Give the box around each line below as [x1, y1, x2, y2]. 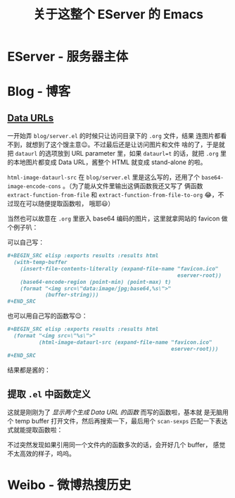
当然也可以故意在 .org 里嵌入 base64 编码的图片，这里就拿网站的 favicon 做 [7, 214, 228, 223]
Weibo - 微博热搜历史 [7, 477, 132, 493]
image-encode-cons [7, 183, 61, 190]
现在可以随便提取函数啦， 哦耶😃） [13, 199, 115, 208]
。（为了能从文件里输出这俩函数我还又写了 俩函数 [62, 182, 203, 190]
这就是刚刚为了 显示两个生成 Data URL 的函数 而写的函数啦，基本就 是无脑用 [7, 408, 229, 416]
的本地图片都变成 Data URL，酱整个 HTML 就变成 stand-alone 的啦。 [7, 158, 207, 166]
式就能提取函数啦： [7, 425, 63, 434]
